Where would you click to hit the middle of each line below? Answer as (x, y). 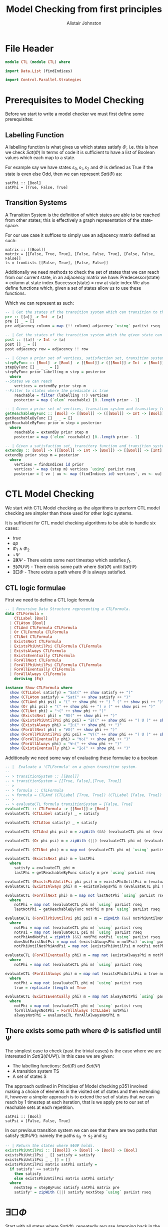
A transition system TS (36, 1071)
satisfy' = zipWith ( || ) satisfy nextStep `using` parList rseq (82, 1192)
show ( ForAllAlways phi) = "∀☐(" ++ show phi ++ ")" (66, 744)
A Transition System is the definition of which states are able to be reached (82, 215)
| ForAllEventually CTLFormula (42, 670)
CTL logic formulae (35, 588)
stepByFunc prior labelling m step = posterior (56, 372)
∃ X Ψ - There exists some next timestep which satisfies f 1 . (72, 561)
